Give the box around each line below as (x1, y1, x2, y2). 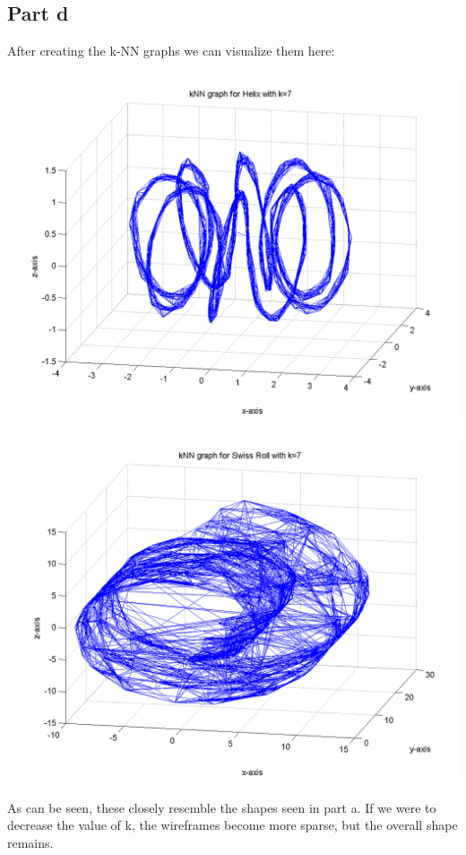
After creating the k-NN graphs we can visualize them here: (7, 41, 335, 60)
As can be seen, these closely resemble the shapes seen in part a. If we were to (7, 798, 436, 816)
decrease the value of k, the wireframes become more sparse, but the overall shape (7, 816, 458, 834)
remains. (7, 833, 54, 851)
